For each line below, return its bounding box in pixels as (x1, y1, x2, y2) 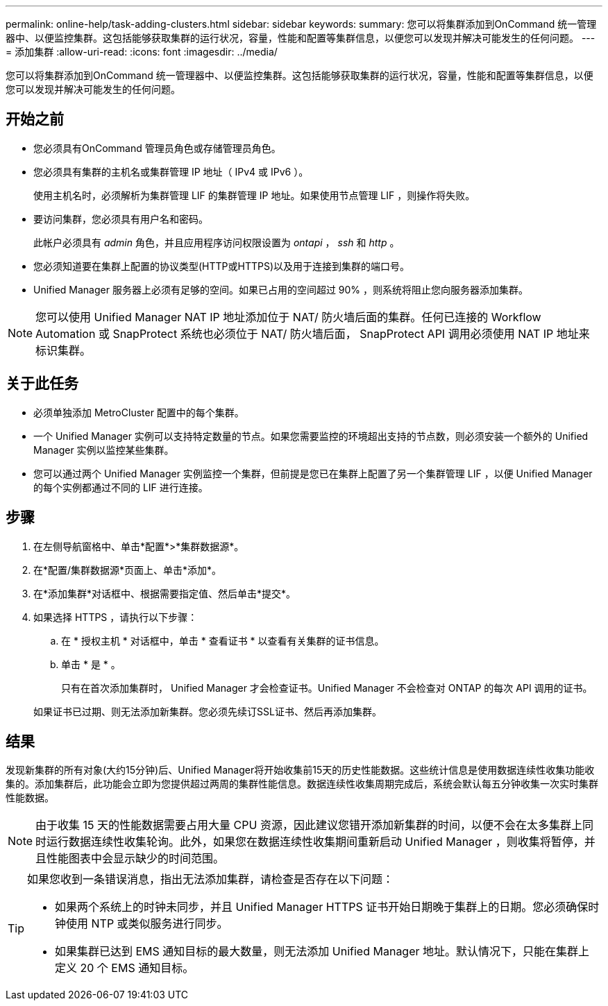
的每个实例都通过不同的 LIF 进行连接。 (33, 481, 208, 493)
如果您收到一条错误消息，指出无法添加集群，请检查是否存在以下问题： (27, 872, 394, 887)
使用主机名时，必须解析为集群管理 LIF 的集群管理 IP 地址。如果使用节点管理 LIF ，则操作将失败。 (33, 189, 475, 201)
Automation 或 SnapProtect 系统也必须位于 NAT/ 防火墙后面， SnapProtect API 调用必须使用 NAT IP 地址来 (35, 326, 590, 341)
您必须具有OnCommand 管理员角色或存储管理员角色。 (33, 142, 281, 154)
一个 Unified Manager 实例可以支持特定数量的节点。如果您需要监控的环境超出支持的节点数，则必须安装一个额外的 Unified (33, 429, 589, 442)
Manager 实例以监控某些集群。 (33, 443, 174, 456)
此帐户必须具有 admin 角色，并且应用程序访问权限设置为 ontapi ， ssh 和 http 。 (33, 236, 400, 248)
